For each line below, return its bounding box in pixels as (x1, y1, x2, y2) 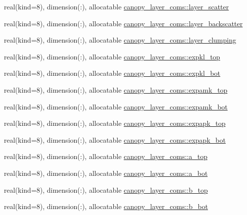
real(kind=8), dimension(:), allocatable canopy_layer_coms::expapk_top (4, 118, 226, 128)
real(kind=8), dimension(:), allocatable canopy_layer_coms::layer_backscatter (4, 18, 243, 28)
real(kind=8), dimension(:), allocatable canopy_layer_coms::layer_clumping (4, 35, 236, 45)
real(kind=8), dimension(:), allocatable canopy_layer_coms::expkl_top (4, 51, 220, 61)
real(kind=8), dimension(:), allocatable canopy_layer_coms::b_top (4, 184, 208, 195)
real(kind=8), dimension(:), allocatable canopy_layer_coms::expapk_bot (4, 134, 226, 145)
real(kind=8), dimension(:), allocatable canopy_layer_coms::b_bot (4, 201, 208, 212)
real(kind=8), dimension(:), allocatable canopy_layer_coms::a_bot (4, 167, 208, 178)
